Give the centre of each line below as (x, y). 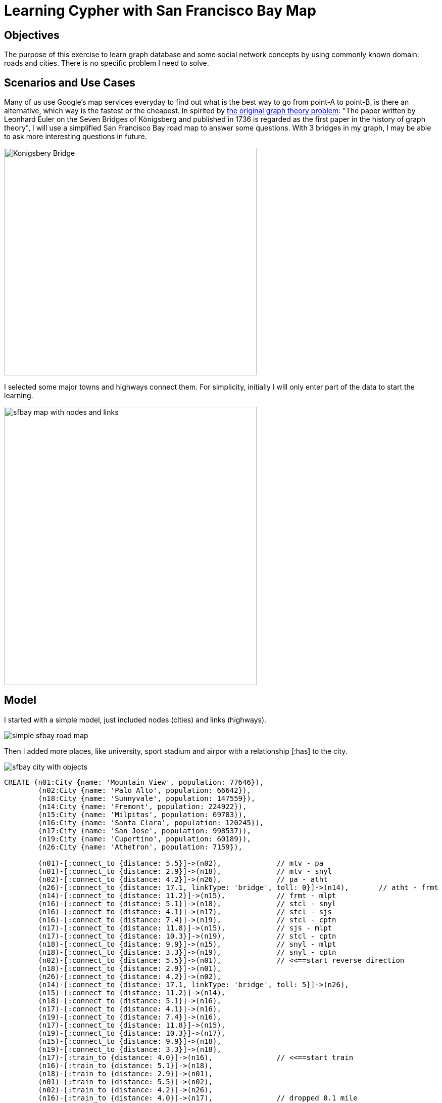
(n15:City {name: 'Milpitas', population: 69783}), (142, 814)
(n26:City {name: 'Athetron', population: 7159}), (140, 847)
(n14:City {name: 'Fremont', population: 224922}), (142, 806)
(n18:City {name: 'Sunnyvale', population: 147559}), (147, 798)
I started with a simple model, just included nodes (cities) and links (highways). (135, 719)
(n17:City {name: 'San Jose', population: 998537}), (144, 831)
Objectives (32, 35)
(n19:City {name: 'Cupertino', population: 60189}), (144, 839)
